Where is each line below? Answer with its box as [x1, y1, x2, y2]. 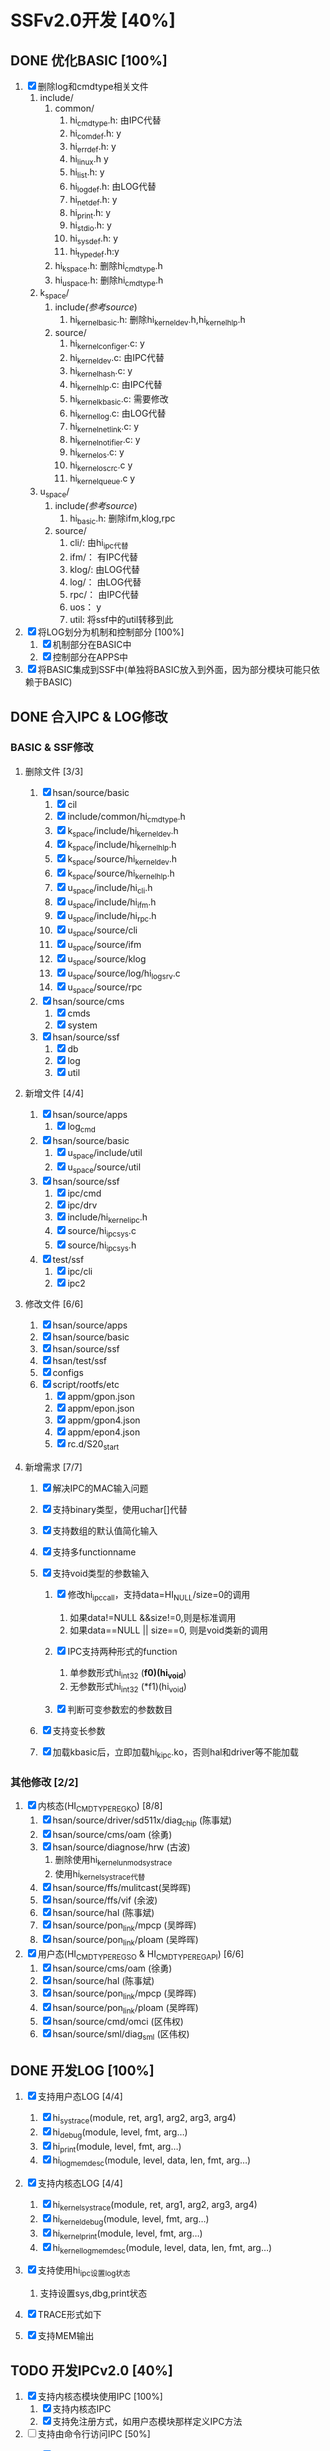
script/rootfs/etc [52, 1378, 120, 1390]
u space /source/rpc [67, 981, 143, 996]
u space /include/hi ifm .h [67, 896, 157, 910]
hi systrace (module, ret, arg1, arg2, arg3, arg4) [52, 2112, 237, 2126]
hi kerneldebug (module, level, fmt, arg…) [52, 2212, 210, 2227]
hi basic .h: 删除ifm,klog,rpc [69, 512, 176, 526]
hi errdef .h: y [69, 140, 117, 155]
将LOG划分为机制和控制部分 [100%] [37, 626, 185, 638]
